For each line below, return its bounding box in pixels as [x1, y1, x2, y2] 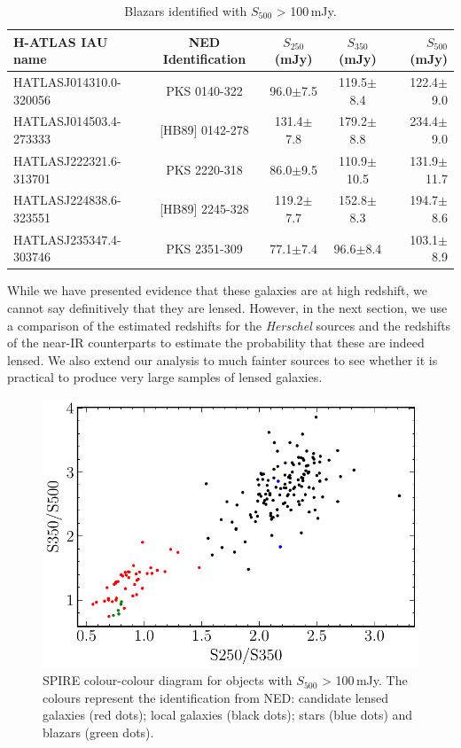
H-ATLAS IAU [13, 32, 108, 51]
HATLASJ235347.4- [13, 230, 121, 248]
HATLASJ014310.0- [13, 73, 121, 91]
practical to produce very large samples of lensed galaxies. [7, 368, 323, 386]
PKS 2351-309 [166, 238, 243, 257]
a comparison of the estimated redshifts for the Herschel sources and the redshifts [7, 316, 451, 334]
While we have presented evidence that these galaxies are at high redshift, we [7, 281, 428, 300]
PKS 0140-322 [166, 81, 243, 99]
